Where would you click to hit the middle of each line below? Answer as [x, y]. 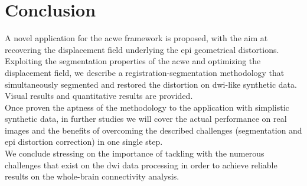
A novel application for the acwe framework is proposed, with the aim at [136, 38]
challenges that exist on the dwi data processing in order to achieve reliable [141, 165]
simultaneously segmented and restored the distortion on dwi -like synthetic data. [151, 84]
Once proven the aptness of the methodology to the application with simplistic [147, 107]
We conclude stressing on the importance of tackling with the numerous [135, 153]
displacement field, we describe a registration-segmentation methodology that [145, 72]
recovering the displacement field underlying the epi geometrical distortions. [142, 49]
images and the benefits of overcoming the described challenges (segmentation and [153, 130]
